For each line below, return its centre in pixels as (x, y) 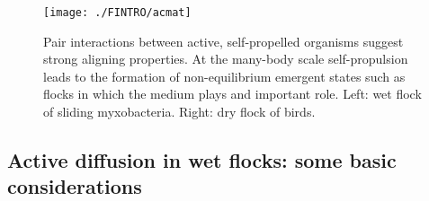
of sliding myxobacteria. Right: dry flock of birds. (179, 112)
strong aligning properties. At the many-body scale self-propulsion (226, 59)
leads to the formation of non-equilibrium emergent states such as (224, 76)
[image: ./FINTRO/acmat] (117, 13)
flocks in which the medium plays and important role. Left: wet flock (232, 94)
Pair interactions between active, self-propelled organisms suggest (223, 41)
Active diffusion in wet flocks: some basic (202, 160)
